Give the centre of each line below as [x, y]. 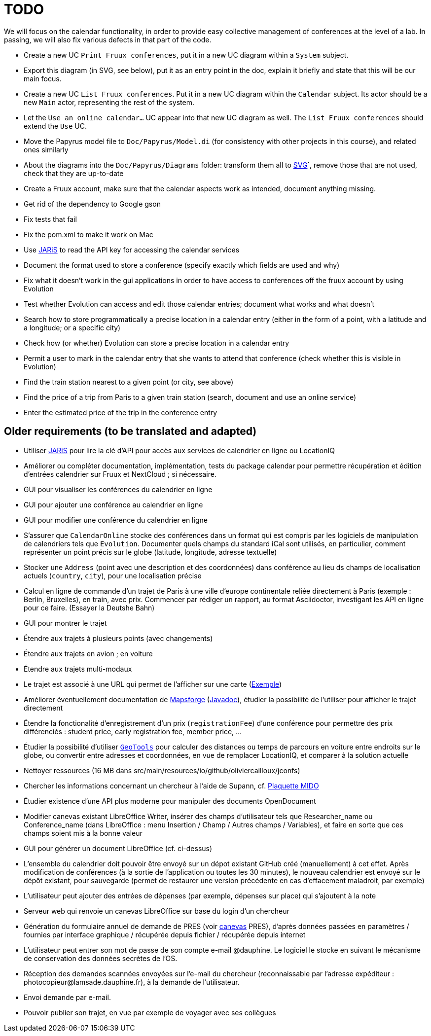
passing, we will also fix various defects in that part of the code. [108, 39]
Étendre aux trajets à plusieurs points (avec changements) [118, 638]
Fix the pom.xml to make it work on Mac [89, 234]
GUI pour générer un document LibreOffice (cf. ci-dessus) [118, 848]
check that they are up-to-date [74, 173]
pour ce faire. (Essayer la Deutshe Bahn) [89, 607]
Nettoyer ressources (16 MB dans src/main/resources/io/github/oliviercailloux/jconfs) [162, 770]
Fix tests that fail [50, 219]
